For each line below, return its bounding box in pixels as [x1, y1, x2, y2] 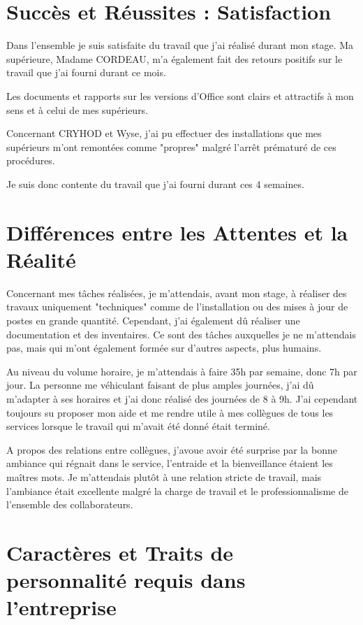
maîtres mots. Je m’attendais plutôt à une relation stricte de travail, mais [6, 469, 322, 484]
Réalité [6, 245, 76, 273]
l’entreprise [6, 593, 117, 622]
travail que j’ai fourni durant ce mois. [6, 65, 166, 80]
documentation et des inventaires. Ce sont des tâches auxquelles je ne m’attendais [6, 326, 357, 341]
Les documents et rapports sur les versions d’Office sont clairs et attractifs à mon [6, 88, 354, 103]
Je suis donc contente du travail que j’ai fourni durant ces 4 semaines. [6, 176, 304, 191]
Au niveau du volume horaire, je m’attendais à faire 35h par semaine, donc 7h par [6, 364, 357, 378]
